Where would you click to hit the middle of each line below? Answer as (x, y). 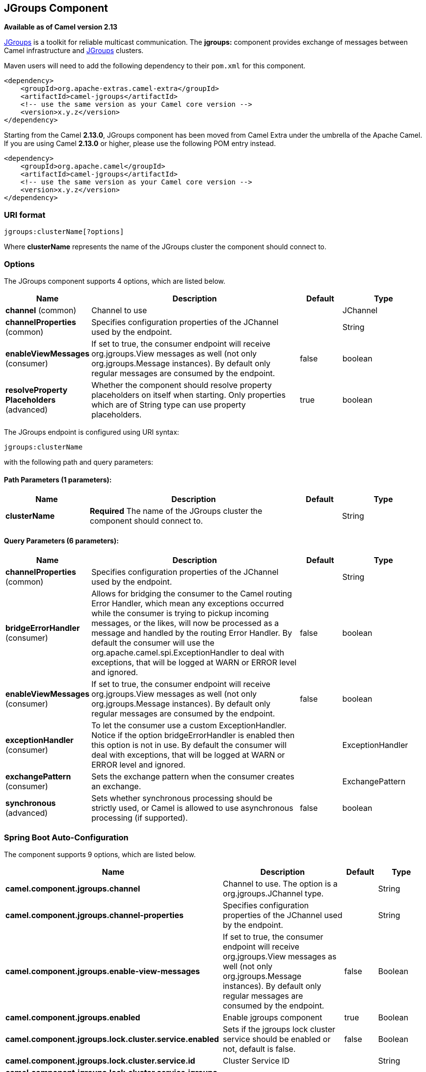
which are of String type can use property (169, 404)
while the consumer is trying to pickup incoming (180, 613)
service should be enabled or (277, 1039)
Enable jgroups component (273, 1018)
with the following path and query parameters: (79, 462)
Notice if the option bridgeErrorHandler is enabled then (193, 735)
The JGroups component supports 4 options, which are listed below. (115, 281)
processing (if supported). (140, 818)
